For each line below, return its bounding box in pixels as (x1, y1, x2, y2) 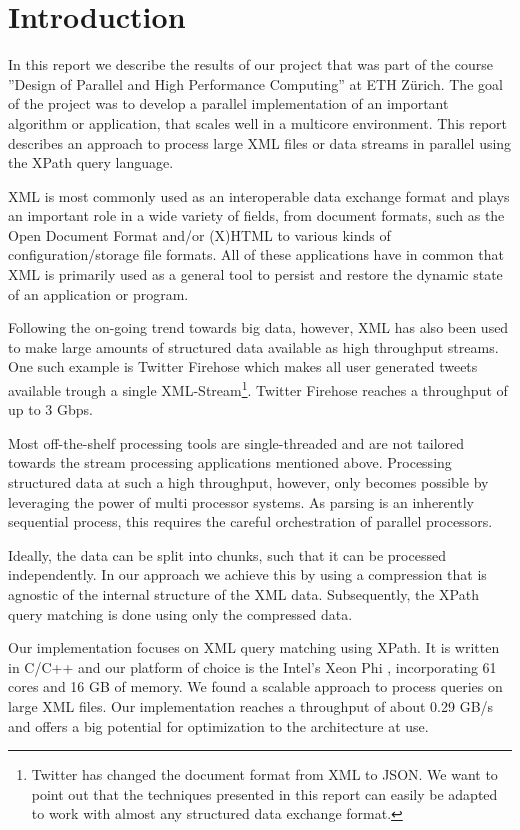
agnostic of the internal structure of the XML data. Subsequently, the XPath (8, 584, 479, 605)
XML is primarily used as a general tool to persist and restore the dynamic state (8, 264, 503, 285)
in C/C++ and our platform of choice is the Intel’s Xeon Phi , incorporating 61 (8, 656, 497, 677)
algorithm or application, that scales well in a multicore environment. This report (8, 112, 508, 133)
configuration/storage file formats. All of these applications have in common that (8, 244, 504, 265)
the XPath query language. (8, 152, 174, 173)
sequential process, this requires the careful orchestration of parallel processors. (8, 511, 493, 532)
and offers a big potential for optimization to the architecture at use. (8, 715, 429, 736)
